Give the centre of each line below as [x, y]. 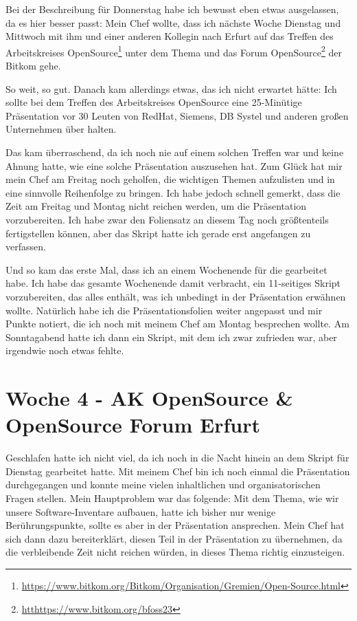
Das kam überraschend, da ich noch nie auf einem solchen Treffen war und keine [175, 152]
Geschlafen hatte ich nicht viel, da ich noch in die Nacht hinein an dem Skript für [177, 458]
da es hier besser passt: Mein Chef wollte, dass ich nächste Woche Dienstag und [173, 22]
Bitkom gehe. [33, 66]
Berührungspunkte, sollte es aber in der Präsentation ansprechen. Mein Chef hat [175, 525]
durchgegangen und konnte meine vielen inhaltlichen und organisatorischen [163, 484]
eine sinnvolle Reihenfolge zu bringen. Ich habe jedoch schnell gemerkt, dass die [173, 192]
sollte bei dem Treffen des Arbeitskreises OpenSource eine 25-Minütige [154, 102]
